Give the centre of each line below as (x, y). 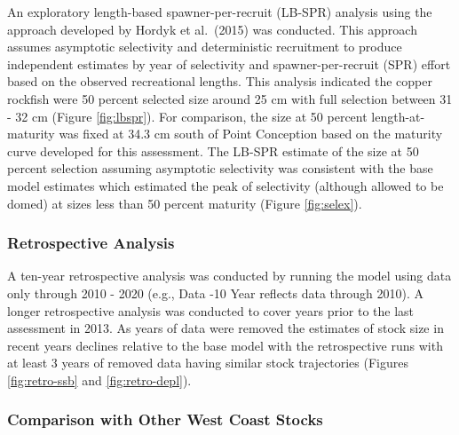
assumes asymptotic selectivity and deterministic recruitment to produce (205, 47)
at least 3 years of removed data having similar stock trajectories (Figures (208, 363)
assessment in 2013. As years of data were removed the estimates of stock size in (226, 328)
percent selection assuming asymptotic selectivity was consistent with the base (220, 168)
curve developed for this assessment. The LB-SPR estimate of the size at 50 (213, 150)
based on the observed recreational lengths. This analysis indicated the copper (220, 81)
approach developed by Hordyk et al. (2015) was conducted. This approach (212, 29)
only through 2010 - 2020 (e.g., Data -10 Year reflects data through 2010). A (216, 293)
